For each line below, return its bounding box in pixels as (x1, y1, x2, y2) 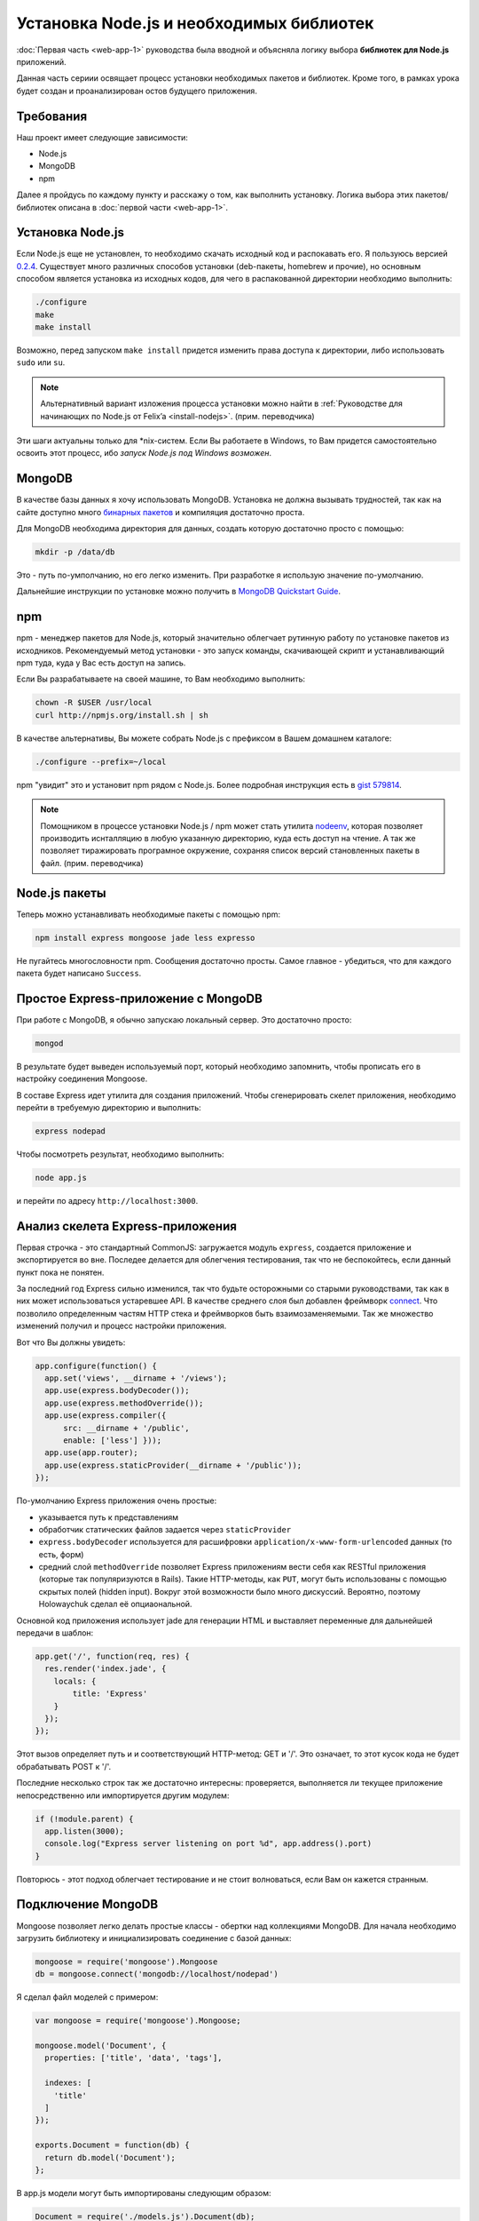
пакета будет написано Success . (16, 968, 142, 979)
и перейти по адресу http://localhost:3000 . (16, 1196, 199, 1206)
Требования (16, 108, 88, 123)
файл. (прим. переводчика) (40, 857, 144, 868)
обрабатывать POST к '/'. (16, 1761, 112, 1771)
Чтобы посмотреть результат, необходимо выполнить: (16, 1149, 225, 1159)
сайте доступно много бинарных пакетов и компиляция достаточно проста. (16, 506, 305, 517)
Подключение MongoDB (16, 1897, 159, 1912)
